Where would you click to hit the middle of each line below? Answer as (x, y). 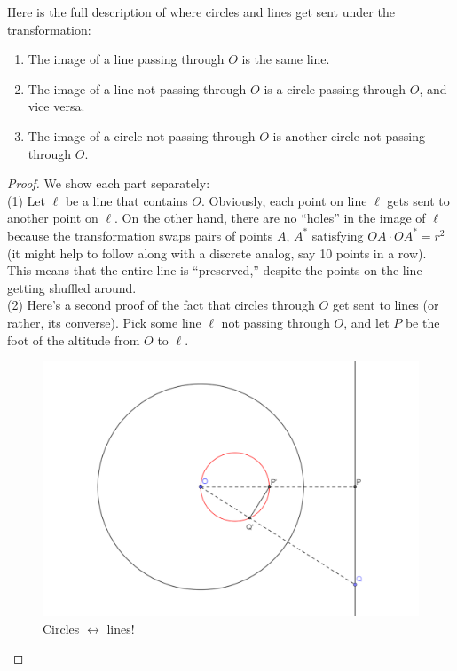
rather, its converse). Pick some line (104, 322)
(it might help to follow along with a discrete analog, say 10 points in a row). (217, 253)
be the (422, 322)
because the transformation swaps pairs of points (140, 235)
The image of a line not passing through (137, 88)
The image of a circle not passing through (142, 135)
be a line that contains (126, 200)
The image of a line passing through (126, 59)
